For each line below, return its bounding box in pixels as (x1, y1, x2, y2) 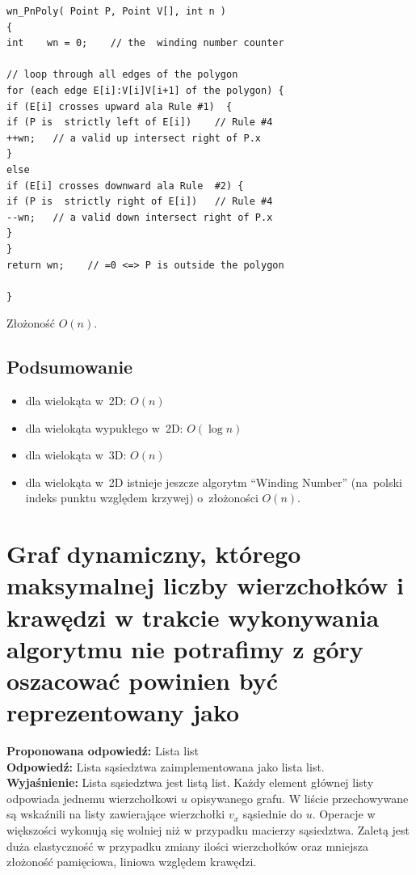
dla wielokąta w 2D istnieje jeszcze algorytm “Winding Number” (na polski (25, 473, 402, 490)
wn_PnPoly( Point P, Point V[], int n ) (6, 6, 227, 17)
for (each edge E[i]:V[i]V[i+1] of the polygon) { (6, 84, 284, 96)
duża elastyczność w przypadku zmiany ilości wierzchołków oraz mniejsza (6, 837, 369, 854)
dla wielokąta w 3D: (25, 446, 127, 463)
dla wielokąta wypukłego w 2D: (25, 419, 183, 436)
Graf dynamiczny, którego (6, 537, 301, 570)
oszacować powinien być (6, 663, 279, 696)
